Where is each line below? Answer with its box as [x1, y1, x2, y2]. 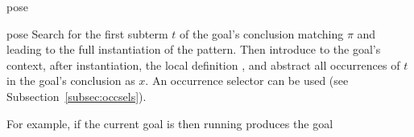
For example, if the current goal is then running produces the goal [6, 115, 333, 131]
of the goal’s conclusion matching [180, 25, 344, 42]
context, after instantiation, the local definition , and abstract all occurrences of [6, 56, 400, 73]
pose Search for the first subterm [6, 25, 168, 42]
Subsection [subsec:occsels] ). [6, 87, 147, 104]
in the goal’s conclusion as [6, 72, 135, 89]
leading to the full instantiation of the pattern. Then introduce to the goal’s [6, 41, 381, 58]
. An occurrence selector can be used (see [145, 72, 349, 89]
